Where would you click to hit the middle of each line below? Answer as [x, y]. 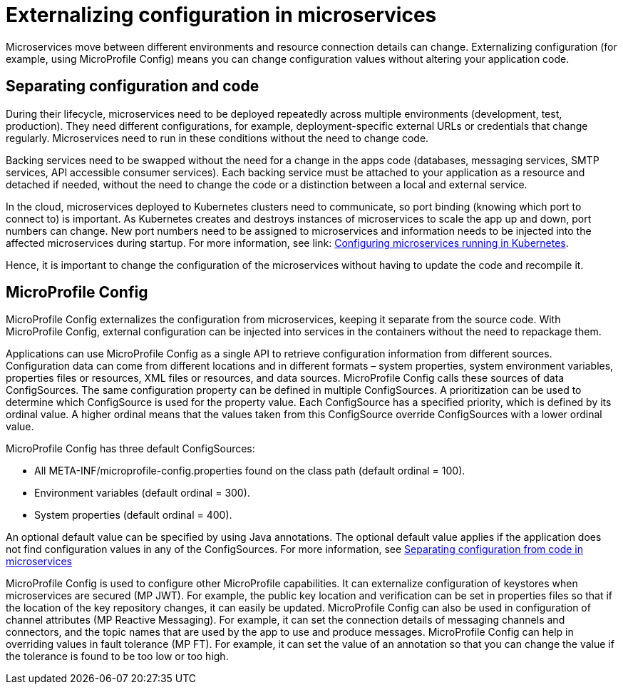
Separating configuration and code [133, 86]
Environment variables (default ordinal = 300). [142, 493]
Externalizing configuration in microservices [221, 15]
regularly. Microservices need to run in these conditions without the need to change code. [217, 138]
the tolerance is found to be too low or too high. [117, 656]
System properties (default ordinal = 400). [133, 515]
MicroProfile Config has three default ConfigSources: [130, 449]
